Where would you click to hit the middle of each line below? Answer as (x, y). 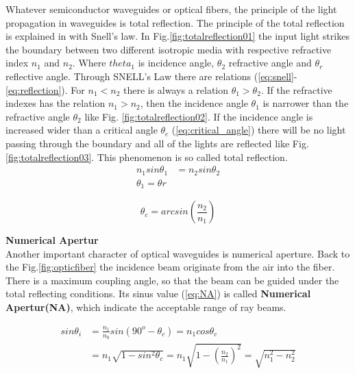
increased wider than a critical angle (82, 130)
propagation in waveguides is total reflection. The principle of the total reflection (175, 22)
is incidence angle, (176, 63)
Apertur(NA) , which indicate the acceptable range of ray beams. (146, 307)
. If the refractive (296, 89)
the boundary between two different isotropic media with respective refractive (169, 49)
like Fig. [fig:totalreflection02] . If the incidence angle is (199, 116)
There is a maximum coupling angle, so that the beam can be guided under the (172, 280)
